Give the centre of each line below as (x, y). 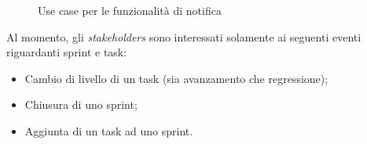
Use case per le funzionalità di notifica (130, 10)
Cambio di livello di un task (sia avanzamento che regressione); (176, 78)
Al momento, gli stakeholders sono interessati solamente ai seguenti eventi (184, 36)
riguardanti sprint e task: (67, 52)
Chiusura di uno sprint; (81, 104)
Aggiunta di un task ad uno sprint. (109, 130)
